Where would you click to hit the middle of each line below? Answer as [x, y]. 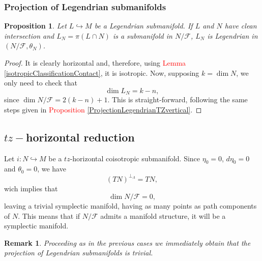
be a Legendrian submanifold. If [143, 26]
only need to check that [41, 83]
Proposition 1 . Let [35, 26]
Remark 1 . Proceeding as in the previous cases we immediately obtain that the [127, 242]
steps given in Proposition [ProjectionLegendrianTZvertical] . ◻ [103, 109]
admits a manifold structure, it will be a [163, 215]
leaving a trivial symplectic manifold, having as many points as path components [130, 206]
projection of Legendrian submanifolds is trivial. [79, 253]
